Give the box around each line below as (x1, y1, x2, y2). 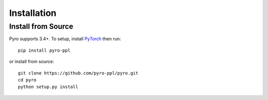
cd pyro (18, 77, 37, 83)
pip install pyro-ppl (18, 47, 70, 53)
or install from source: (9, 59, 54, 65)
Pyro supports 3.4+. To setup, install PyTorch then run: (9, 36, 121, 42)
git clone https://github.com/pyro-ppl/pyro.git (18, 70, 138, 76)
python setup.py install (18, 84, 78, 90)
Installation (9, 7, 57, 18)
